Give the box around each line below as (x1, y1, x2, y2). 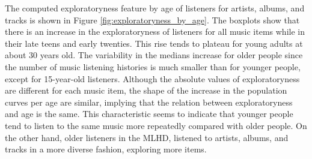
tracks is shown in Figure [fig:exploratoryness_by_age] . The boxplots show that (5, 13, 300, 26)
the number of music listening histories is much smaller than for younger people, (5, 60, 301, 73)
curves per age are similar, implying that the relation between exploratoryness (5, 95, 293, 108)
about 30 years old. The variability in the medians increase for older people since (5, 49, 303, 61)
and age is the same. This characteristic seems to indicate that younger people (5, 107, 293, 120)
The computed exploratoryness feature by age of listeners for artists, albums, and (5, 2, 305, 14)
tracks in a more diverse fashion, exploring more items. (5, 143, 207, 155)
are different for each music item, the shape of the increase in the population (5, 84, 287, 97)
